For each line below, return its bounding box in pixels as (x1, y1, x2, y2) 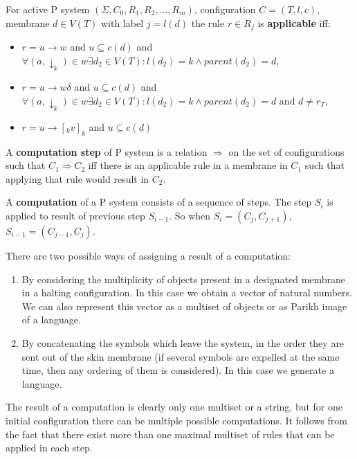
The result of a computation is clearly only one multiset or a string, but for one (6, 399, 343, 414)
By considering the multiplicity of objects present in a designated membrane (21, 271, 346, 286)
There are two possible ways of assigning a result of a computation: (6, 249, 291, 262)
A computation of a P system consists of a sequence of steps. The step (6, 195, 312, 209)
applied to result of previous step (6, 208, 145, 222)
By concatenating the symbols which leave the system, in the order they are (21, 335, 345, 350)
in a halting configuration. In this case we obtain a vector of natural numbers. (21, 285, 352, 300)
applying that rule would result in (6, 171, 149, 186)
